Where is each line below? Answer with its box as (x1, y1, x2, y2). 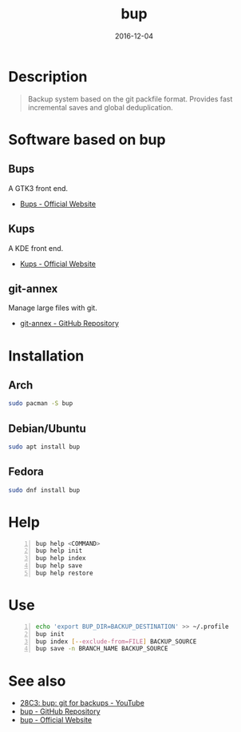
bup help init (35, 547, 83, 555)
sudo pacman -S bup (8, 400, 73, 408)
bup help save (35, 562, 83, 570)
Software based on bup (8, 130, 166, 149)
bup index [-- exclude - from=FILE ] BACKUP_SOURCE (35, 637, 197, 646)
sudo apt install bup (8, 443, 81, 451)
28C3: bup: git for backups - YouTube (19, 698, 145, 708)
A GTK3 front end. (8, 183, 69, 193)
